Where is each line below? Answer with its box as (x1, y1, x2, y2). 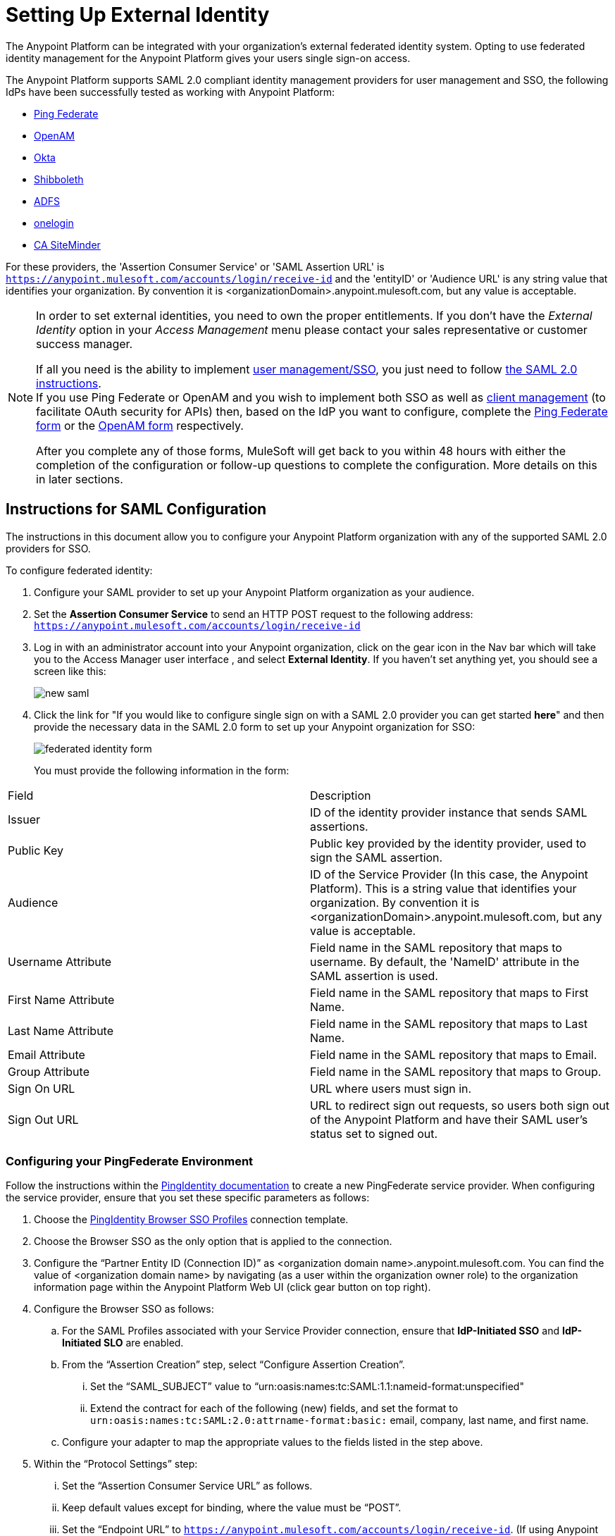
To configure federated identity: (6, 564, 153, 576)
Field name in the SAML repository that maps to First (310, 985, 589, 1000)
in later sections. (36, 471, 123, 486)
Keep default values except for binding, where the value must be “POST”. (62, 1501, 402, 1514)
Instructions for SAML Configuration (6, 500, 267, 519)
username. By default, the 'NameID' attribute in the (310, 954, 580, 969)
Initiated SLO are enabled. (62, 1337, 184, 1349)
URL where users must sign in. (310, 1081, 472, 1096)
